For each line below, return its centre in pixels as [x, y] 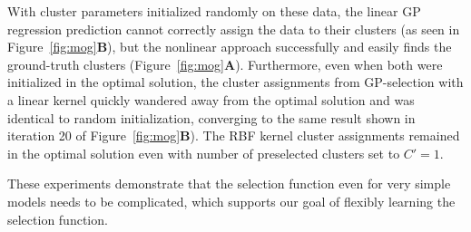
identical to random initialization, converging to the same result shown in [211, 117]
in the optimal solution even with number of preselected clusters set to [204, 153]
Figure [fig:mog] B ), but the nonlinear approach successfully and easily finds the [230, 47]
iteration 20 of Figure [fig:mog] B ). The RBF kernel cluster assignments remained [234, 135]
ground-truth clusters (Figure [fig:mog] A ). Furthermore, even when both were [225, 64]
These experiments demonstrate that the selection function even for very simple [229, 184]
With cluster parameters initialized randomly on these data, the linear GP [214, 11]
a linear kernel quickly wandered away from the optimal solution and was [211, 99]
